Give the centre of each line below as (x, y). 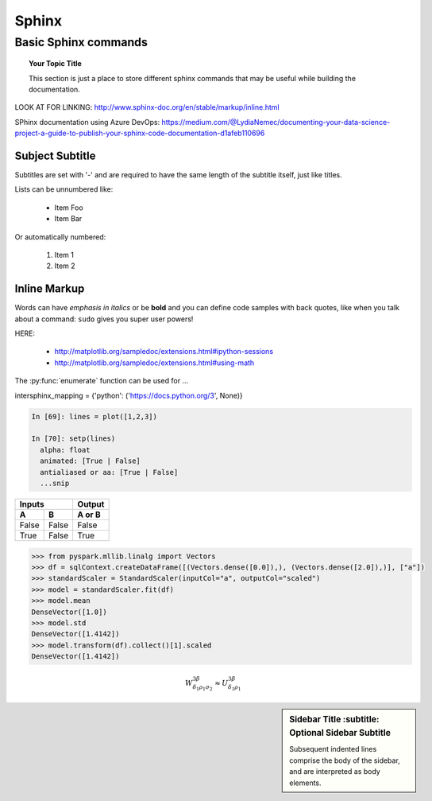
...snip (55, 483)
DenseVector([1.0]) (69, 612)
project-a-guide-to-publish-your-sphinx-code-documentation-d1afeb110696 (140, 133)
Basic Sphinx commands (81, 42)
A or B (89, 515)
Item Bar (68, 219)
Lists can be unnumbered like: (64, 189)
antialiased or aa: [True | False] (109, 472)
